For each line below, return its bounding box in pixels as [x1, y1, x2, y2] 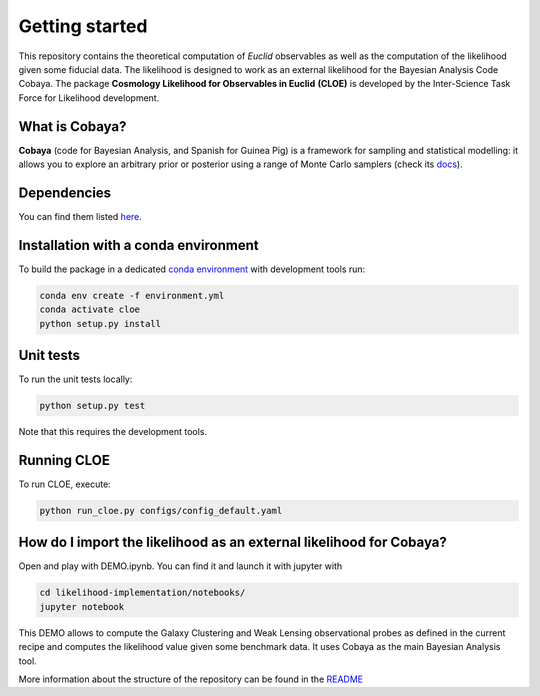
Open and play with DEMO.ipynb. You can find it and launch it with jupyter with [18, 560, 343, 572]
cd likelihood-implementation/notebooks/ [39, 587, 246, 599]
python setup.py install [39, 318, 162, 329]
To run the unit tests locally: [18, 373, 133, 385]
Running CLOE [18, 451, 110, 469]
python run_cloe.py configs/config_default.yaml [39, 505, 283, 516]
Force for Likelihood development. [18, 91, 160, 104]
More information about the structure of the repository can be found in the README [18, 673, 364, 685]
